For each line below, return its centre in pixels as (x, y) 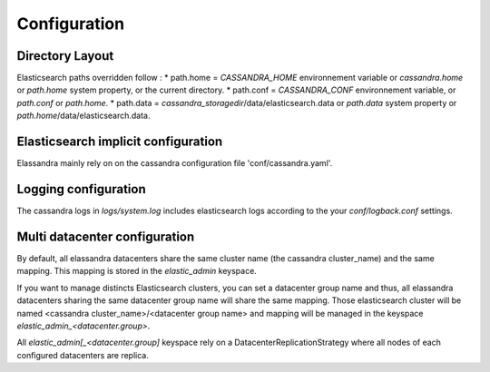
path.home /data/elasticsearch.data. (83, 116)
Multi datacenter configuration (106, 236)
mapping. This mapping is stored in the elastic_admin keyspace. (137, 271)
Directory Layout (65, 56)
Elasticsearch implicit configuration (120, 142)
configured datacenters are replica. (83, 355)
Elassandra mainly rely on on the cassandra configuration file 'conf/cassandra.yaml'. (175, 163)
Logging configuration (81, 189)
